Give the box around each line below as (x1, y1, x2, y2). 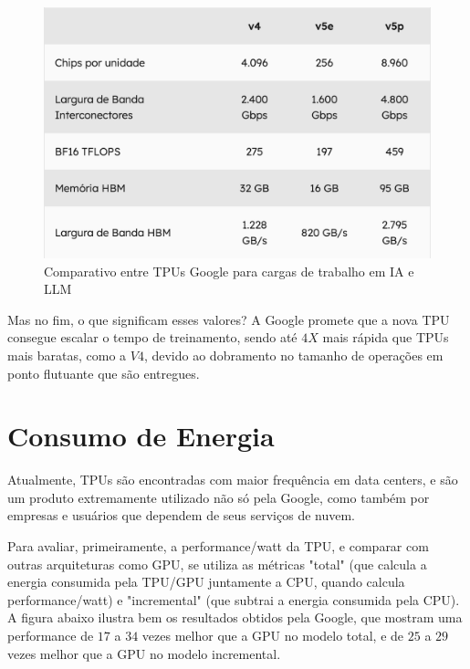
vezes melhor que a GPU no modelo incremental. (7, 643, 281, 663)
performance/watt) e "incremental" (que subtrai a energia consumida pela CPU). (7, 590, 460, 609)
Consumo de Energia (7, 417, 275, 455)
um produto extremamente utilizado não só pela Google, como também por (7, 487, 430, 507)
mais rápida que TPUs (322, 328, 449, 347)
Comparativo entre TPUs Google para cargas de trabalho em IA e (44, 261, 414, 280)
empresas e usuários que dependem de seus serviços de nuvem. (7, 506, 355, 525)
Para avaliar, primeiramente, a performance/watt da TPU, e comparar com (7, 537, 429, 555)
